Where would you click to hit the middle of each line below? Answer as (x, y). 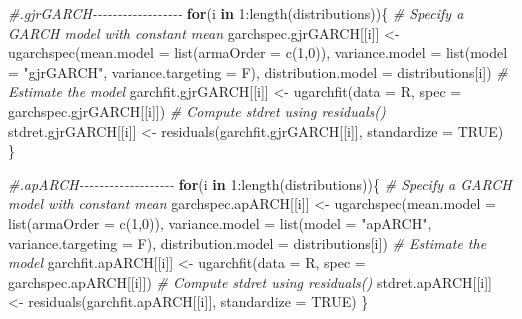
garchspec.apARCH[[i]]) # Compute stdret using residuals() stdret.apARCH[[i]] (250, 281)
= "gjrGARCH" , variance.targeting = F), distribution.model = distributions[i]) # (258, 71)
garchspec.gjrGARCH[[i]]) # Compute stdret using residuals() (197, 110)
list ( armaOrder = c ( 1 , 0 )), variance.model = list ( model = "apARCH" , (220, 222)
